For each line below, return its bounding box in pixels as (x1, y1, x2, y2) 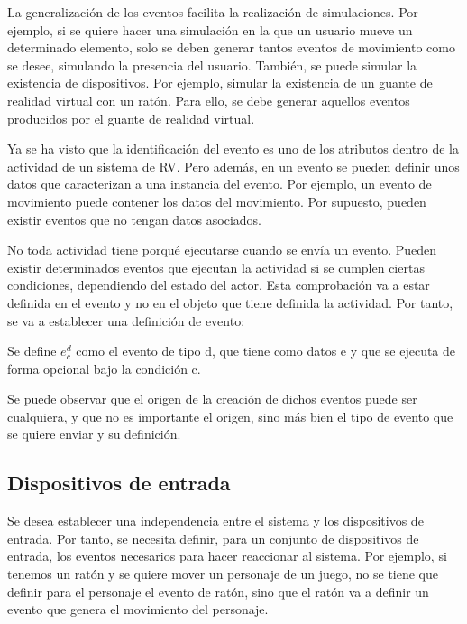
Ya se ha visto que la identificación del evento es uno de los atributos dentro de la (7, 139, 459, 158)
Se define (7, 341, 57, 360)
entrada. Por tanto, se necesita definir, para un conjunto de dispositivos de (7, 528, 419, 547)
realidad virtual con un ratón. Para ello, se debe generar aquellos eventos (7, 90, 410, 109)
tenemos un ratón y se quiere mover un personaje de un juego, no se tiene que (7, 564, 438, 583)
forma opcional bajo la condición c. (7, 359, 201, 377)
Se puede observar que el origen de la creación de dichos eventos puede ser (7, 389, 417, 408)
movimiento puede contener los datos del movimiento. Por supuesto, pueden (7, 191, 426, 210)
